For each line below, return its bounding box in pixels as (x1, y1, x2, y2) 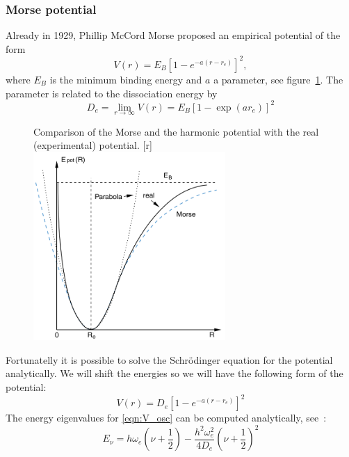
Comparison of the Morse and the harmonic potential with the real (33, 124, 319, 138)
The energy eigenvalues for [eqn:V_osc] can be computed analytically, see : (6, 410, 327, 425)
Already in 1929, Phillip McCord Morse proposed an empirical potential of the (6, 28, 341, 42)
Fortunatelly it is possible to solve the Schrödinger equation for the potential (6, 352, 333, 367)
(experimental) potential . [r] (33, 138, 152, 152)
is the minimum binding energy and (49, 72, 202, 86)
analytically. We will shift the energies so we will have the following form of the (6, 366, 343, 380)
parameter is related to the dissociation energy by (6, 86, 218, 100)
